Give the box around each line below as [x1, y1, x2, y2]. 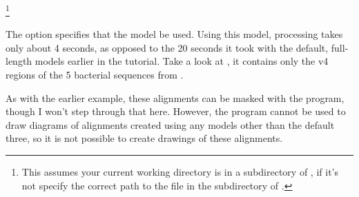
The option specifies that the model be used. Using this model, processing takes [6, 27, 343, 41]
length [6, 54, 32, 68]
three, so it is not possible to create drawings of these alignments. [6, 131, 283, 145]
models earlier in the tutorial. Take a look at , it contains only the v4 [35, 54, 329, 68]
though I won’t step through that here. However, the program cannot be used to [6, 104, 346, 118]
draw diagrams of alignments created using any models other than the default [6, 117, 335, 132]
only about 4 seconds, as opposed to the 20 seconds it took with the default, [6, 40, 329, 54]
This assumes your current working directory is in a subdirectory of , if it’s [21, 165, 338, 178]
